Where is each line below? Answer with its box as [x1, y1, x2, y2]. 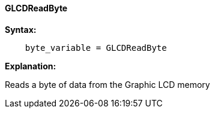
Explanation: [5, 60, 56, 71]
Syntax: [5, 24, 37, 35]
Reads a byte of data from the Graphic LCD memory [5, 79, 210, 90]
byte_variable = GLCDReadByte [25, 42, 167, 53]
